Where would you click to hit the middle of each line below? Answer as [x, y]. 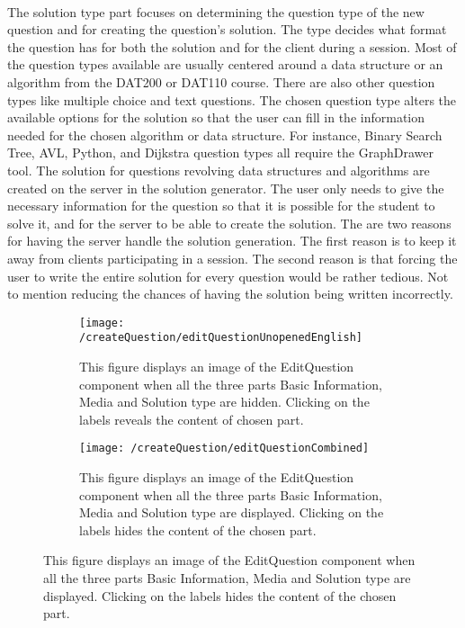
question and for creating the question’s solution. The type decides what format [227, 29]
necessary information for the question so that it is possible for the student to [221, 206]
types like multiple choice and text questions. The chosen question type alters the [232, 99]
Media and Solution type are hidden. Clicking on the [224, 402]
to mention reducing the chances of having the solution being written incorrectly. [230, 294]
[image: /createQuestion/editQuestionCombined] [224, 449]
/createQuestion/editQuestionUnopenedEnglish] [221, 338]
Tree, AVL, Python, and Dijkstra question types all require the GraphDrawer [220, 153]
